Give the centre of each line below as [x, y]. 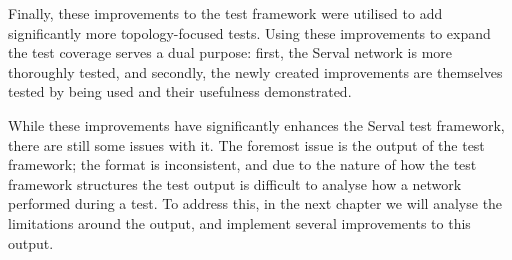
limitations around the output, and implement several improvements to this [239, 222]
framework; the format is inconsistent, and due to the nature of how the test [242, 164]
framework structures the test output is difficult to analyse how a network [235, 183]
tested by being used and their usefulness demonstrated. [180, 91]
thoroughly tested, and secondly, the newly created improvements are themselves [255, 71]
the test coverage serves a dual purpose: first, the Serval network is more [230, 52]
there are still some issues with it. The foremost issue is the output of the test [246, 144]
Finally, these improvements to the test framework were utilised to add [225, 13]
